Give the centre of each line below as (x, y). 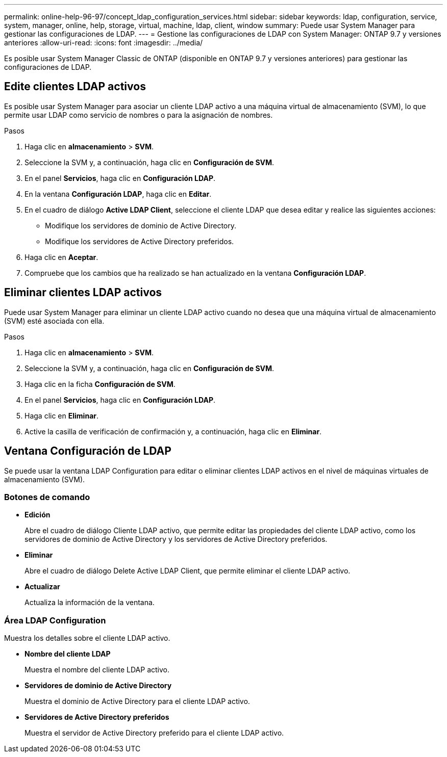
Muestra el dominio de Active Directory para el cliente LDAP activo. (137, 701)
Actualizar (42, 587)
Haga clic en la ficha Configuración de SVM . (100, 384)
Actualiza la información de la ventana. (90, 603)
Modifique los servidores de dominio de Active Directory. (141, 225)
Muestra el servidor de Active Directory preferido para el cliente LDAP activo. (154, 733)
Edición (38, 515)
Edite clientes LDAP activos (75, 87)
